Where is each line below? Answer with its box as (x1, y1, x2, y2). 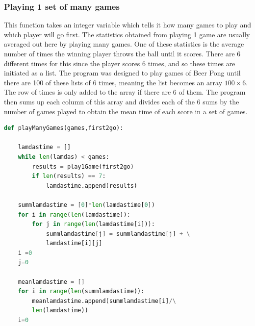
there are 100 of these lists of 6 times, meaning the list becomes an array (4, 77, 223, 87)
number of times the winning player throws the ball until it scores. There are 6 (4, 49, 241, 58)
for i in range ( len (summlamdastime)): (18, 288, 145, 295)
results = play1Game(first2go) (32, 163, 134, 170)
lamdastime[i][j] (46, 240, 102, 247)
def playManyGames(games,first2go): (4, 125, 124, 132)
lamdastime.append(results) (46, 182, 138, 189)
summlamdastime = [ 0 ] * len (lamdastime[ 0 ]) (18, 201, 155, 208)
